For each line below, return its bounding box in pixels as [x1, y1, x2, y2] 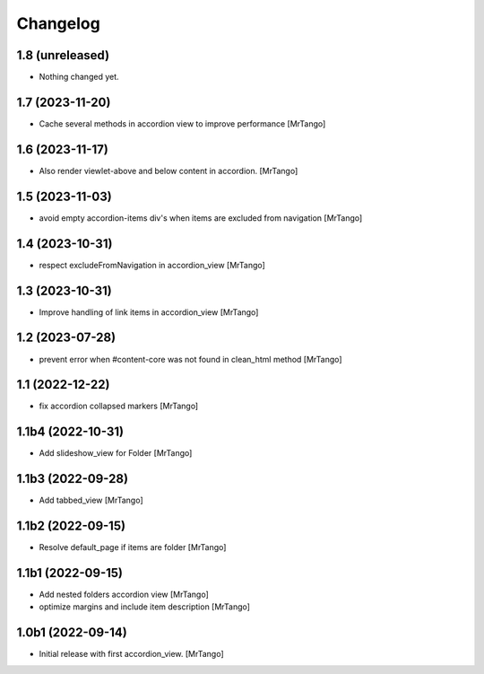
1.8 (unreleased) [16, 48, 110, 63]
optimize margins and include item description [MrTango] [39, 601, 251, 612]
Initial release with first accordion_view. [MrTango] [39, 649, 224, 660]
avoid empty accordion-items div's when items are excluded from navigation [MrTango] [39, 212, 363, 223]
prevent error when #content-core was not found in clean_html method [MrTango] [39, 354, 342, 364]
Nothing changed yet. [39, 72, 120, 83]
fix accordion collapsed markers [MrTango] [39, 400, 199, 412]
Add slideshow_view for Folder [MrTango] [39, 448, 193, 459]
